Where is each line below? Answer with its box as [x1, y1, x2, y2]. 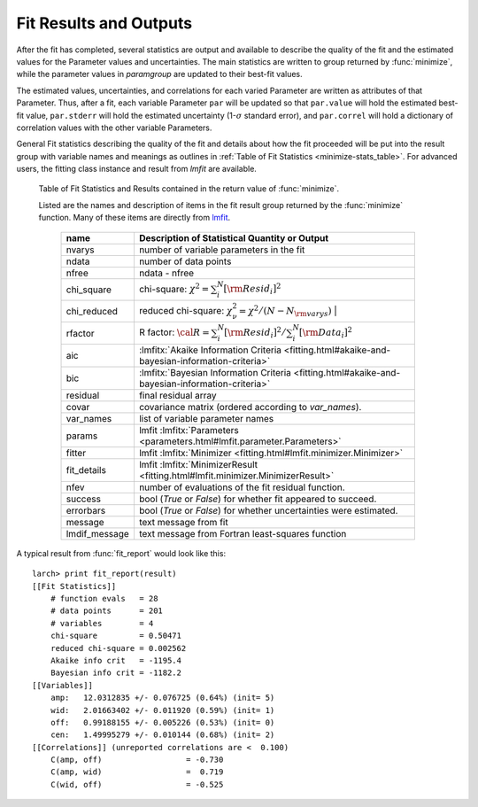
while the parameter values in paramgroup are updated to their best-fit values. [16, 69, 303, 80]
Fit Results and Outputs [16, 13, 193, 33]
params [66, 430, 98, 442]
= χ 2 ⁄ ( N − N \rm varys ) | [238, 303, 337, 318]
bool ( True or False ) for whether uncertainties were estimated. [138, 504, 398, 516]
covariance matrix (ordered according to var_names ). [138, 400, 362, 413]
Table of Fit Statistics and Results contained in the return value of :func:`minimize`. [38, 183, 340, 194]
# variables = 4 [50, 618, 154, 628]
